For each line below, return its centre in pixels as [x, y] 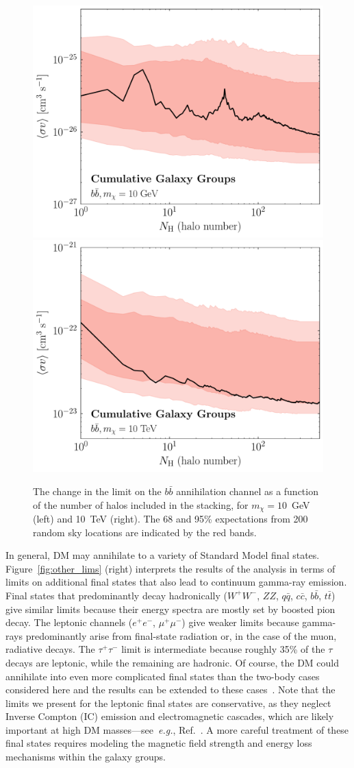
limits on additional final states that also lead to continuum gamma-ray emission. [176, 582]
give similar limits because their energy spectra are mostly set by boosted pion [170, 609]
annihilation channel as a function [247, 491]
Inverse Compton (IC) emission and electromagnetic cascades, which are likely [170, 716]
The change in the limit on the [97, 491]
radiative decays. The [50, 649]
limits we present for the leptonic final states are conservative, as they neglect [168, 703]
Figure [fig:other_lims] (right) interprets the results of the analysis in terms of [170, 568]
